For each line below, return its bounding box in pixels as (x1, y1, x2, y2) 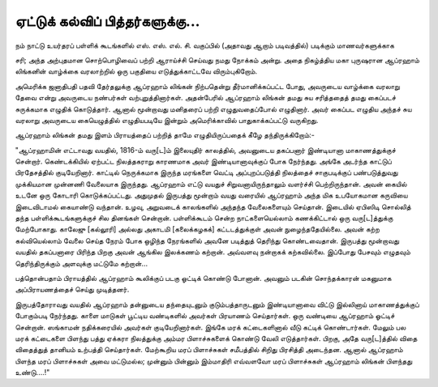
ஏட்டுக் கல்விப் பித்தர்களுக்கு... (15, 12, 200, 30)
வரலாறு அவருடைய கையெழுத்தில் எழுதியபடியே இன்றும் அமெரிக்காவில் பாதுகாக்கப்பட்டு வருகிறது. (15, 115, 319, 125)
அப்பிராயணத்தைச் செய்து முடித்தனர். (15, 284, 130, 295)
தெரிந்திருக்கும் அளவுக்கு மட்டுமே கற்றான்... (15, 258, 148, 268)
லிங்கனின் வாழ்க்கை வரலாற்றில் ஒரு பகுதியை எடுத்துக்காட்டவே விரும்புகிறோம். (15, 66, 258, 76)
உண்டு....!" (15, 368, 50, 377)
